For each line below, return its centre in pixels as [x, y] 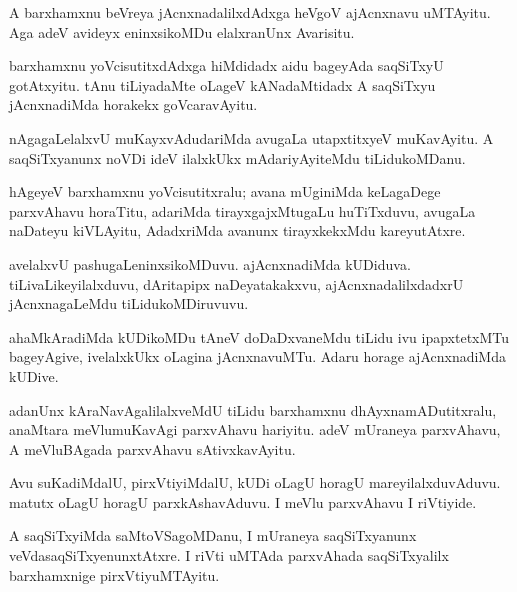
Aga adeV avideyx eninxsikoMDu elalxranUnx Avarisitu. [182, 31]
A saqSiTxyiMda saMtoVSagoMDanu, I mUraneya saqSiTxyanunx [213, 535]
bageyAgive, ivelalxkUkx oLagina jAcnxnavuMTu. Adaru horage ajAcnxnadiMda [257, 356]
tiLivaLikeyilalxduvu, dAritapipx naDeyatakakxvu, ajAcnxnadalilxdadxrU [236, 283]
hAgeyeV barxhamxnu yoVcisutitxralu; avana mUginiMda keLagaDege [225, 191]
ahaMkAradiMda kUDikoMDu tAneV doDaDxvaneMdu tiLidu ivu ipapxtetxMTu [259, 336]
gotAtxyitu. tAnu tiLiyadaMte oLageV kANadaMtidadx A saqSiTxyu [222, 84]
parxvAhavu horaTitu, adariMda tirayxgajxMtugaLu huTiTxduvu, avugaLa [242, 210]
